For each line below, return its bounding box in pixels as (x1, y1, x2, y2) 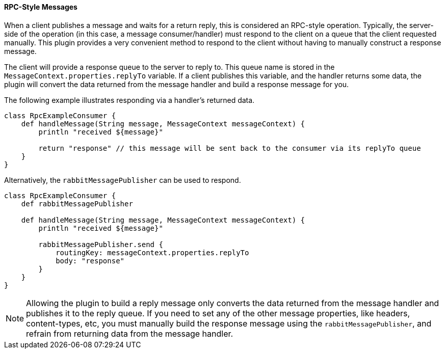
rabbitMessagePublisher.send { (38, 240, 163, 249)
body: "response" (56, 256, 125, 265)
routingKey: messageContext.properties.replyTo (56, 248, 249, 257)
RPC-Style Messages (4, 3, 77, 11)
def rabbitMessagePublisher (21, 199, 133, 208)
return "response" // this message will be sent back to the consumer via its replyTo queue (38, 144, 421, 152)
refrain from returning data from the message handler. (26, 328, 233, 339)
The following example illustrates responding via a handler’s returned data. (4, 95, 255, 104)
